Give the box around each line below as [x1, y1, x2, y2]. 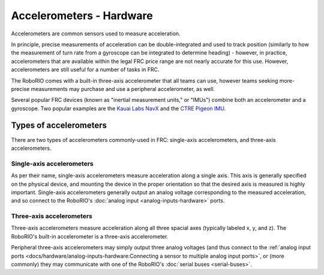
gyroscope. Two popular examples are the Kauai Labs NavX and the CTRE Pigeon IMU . [11, 105, 226, 112]
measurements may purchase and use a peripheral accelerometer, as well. [31, 85, 215, 92]
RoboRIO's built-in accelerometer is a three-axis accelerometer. [11, 232, 169, 240]
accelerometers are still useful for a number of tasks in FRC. [11, 66, 160, 73]
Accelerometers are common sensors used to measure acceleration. [11, 30, 181, 37]
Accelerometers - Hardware [11, 9, 153, 22]
